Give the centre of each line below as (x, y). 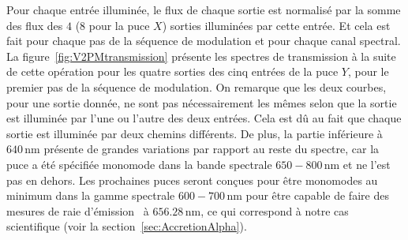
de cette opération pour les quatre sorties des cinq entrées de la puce (172, 71)
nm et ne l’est (357, 164)
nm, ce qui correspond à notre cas (267, 210)
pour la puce (119, 25)
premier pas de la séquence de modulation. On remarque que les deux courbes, (197, 86)
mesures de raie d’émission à (78, 210)
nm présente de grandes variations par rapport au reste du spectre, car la (202, 149)
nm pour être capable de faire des (308, 195)
